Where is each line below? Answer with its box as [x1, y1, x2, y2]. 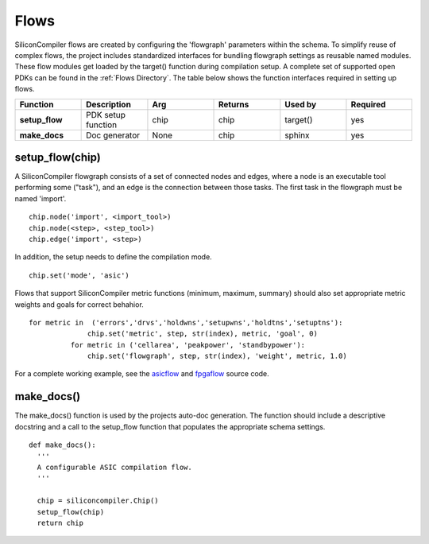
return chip [37, 518, 83, 527]
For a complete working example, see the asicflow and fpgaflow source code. [14, 369, 269, 379]
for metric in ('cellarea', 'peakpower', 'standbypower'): [70, 340, 306, 349]
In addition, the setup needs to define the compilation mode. [14, 252, 212, 262]
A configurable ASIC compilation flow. [37, 462, 192, 472]
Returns [218, 99, 249, 110]
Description [86, 99, 131, 110]
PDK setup [86, 109, 126, 120]
